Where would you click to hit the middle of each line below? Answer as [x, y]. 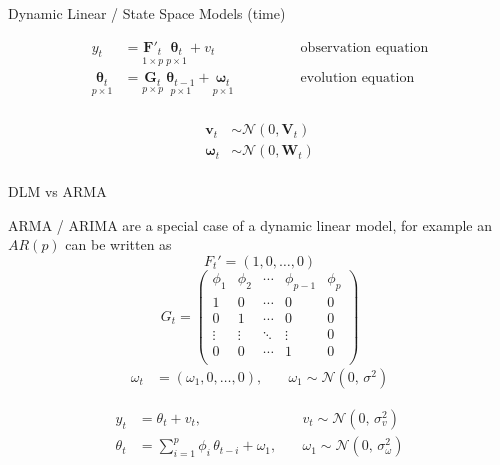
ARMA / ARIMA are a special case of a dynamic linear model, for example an [250, 224]
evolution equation [357, 78]
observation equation [364, 47]
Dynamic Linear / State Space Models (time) [147, 13]
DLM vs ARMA [57, 191]
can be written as [118, 244]
